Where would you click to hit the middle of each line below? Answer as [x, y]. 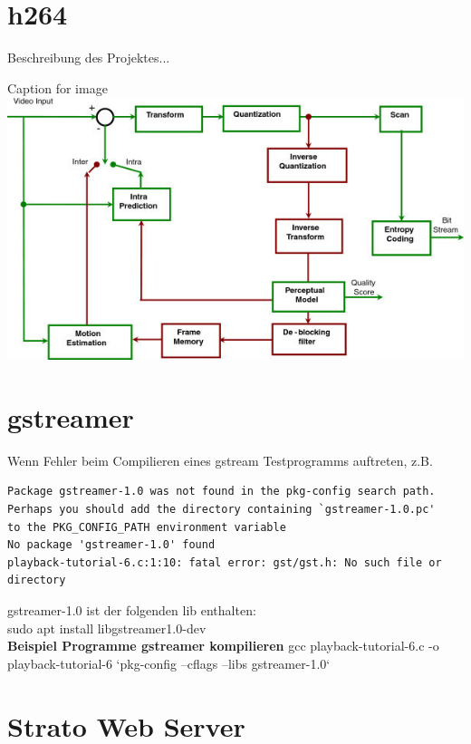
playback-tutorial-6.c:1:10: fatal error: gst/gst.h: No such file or [225, 562]
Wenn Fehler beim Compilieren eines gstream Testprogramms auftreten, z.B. [220, 460]
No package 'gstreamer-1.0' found [111, 545]
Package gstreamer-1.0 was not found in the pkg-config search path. [221, 492]
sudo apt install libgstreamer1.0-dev [107, 628]
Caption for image [58, 87]
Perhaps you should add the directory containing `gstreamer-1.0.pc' [221, 510]
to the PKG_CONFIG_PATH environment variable [147, 527]
